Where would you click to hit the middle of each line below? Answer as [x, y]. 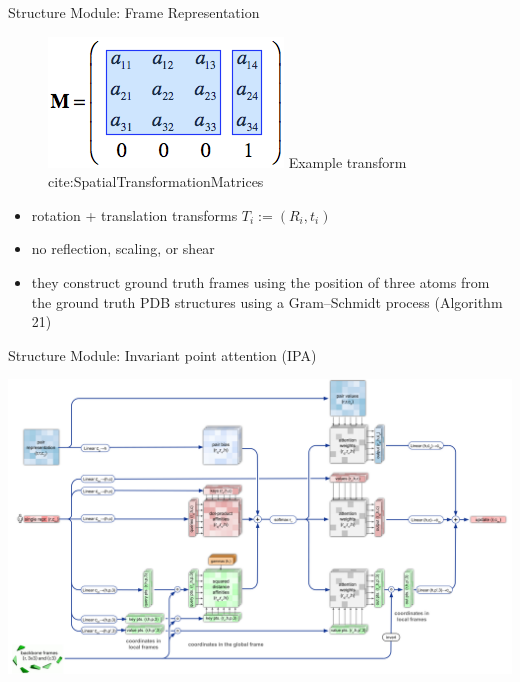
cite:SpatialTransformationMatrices [156, 181]
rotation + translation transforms [134, 214]
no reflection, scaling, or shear [123, 248]
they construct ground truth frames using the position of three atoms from [260, 281]
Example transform [347, 161]
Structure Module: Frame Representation [134, 12]
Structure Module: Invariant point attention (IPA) [162, 354]
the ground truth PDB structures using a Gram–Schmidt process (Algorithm [267, 301]
